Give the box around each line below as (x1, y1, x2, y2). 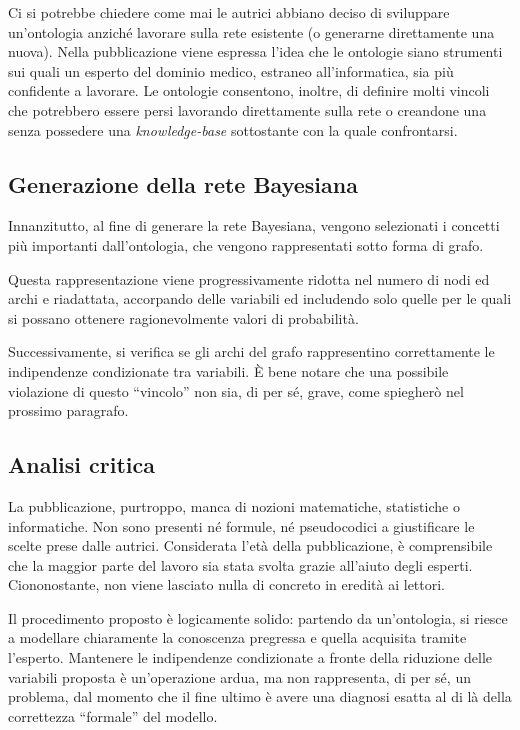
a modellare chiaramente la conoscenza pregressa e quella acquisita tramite (8, 627, 467, 648)
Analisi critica (8, 449, 156, 480)
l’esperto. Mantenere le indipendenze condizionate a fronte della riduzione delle (8, 647, 493, 668)
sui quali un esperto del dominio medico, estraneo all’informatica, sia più (8, 60, 454, 81)
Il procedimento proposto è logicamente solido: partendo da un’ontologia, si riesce (8, 607, 508, 628)
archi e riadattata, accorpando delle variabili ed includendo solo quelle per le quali (8, 288, 512, 309)
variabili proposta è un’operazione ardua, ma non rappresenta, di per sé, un (8, 666, 471, 687)
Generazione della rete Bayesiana (8, 168, 358, 199)
